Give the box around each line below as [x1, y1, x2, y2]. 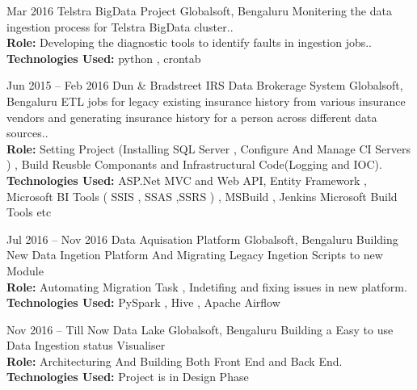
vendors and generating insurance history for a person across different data [6, 108, 377, 125]
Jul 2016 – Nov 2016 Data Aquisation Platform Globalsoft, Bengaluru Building [6, 230, 398, 247]
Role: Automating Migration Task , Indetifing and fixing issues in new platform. [6, 278, 407, 295]
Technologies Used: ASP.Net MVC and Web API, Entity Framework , [6, 171, 367, 188]
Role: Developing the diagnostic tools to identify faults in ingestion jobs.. [6, 34, 373, 51]
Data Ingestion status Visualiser [6, 337, 166, 354]
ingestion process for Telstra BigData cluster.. [6, 18, 234, 35]
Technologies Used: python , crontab [6, 49, 201, 66]
